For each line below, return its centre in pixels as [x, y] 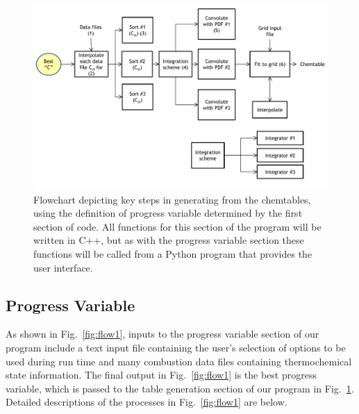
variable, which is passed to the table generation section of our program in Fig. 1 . [180, 388]
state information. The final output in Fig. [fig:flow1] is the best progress [161, 375]
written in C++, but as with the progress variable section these [169, 240]
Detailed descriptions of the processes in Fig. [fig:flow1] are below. [147, 402]
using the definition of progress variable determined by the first [168, 213]
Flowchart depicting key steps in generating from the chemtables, [172, 199]
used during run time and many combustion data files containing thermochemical [179, 361]
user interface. [63, 267]
